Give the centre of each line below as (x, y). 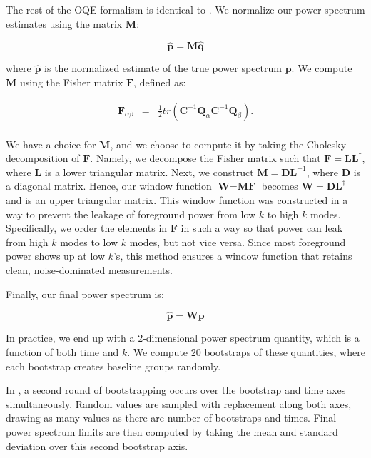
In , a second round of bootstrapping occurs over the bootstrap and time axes (176, 390)
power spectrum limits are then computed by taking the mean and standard (172, 431)
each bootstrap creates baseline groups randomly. (113, 366)
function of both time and (62, 352)
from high (27, 241)
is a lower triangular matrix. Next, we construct (149, 172)
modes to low (89, 241)
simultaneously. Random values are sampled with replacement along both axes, (179, 403)
